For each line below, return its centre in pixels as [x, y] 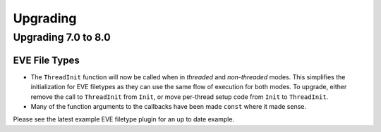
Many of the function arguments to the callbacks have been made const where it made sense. [169, 106]
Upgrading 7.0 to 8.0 [62, 37]
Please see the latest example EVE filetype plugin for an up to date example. [124, 119]
